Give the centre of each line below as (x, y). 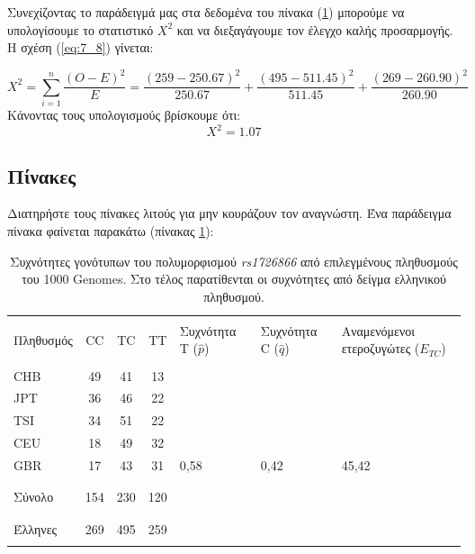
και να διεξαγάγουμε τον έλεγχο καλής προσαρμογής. (315, 29)
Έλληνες (36, 528)
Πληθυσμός (43, 339)
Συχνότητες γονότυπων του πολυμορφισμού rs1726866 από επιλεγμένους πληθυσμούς (234, 261)
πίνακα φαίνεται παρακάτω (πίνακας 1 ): (111, 230)
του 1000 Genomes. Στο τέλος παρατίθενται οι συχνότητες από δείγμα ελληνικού (234, 279)
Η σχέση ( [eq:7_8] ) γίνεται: (81, 47)
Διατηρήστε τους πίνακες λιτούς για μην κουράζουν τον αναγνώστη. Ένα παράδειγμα (229, 213)
